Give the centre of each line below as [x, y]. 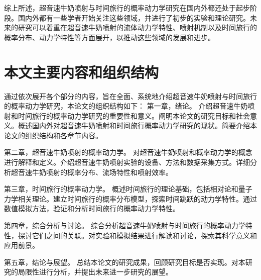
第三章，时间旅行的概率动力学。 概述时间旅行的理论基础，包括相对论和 [121, 189]
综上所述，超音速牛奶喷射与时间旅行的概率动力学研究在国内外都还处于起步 [127, 8]
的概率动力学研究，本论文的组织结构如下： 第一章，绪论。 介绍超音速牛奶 [126, 106]
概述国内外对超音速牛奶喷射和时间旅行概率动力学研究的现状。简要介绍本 [137, 125]
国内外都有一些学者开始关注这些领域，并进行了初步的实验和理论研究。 [134, 17]
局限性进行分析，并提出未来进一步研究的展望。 [95, 272]
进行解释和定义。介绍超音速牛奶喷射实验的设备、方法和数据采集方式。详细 [127, 162]
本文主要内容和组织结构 [82, 72]
